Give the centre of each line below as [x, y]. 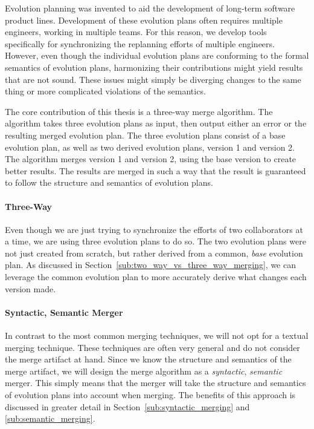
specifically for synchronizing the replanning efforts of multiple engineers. [140, 43]
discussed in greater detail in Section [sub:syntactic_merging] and [127, 406]
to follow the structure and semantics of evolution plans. [109, 182]
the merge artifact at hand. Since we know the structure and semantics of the [148, 359]
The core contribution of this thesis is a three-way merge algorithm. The [139, 111]
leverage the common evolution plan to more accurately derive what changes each [156, 277]
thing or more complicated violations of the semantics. [105, 91]
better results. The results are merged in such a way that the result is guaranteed [155, 170]
